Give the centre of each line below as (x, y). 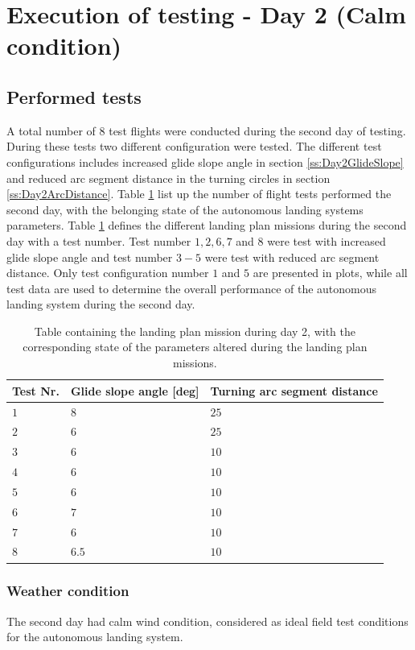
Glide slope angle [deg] (135, 390)
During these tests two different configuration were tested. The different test (194, 146)
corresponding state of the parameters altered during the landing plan (195, 347)
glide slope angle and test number (90, 257)
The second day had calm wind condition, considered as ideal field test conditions (207, 621)
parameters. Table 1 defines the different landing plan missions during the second (207, 225)
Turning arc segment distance (294, 390)
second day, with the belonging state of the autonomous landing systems (185, 209)
